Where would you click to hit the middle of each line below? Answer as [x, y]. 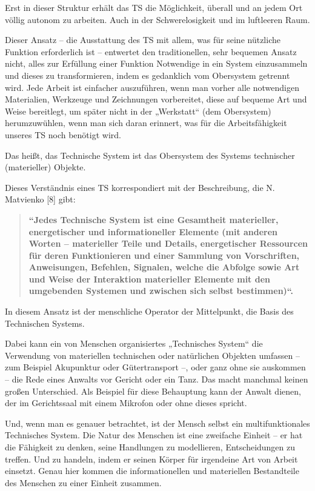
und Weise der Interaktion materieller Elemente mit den [149, 279]
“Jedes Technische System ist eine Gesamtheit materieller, [154, 219]
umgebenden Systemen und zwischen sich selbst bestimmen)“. [161, 291]
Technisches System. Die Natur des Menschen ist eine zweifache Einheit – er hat [154, 435]
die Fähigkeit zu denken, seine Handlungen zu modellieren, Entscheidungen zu [150, 447]
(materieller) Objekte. [45, 167]
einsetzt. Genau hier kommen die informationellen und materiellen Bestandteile [152, 471]
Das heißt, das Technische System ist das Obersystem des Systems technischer [150, 155]
